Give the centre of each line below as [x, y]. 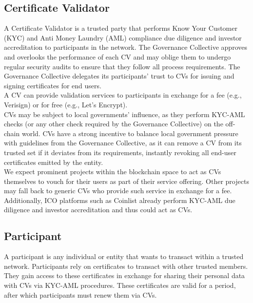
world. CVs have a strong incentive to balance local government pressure [130, 133]
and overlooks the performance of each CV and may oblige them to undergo [117, 56]
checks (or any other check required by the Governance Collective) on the [114, 124]
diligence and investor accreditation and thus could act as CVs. [98, 210]
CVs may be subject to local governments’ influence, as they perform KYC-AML [125, 114]
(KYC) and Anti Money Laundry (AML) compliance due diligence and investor [123, 37]
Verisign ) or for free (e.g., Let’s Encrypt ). [66, 104]
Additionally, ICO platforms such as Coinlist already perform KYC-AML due [120, 200]
